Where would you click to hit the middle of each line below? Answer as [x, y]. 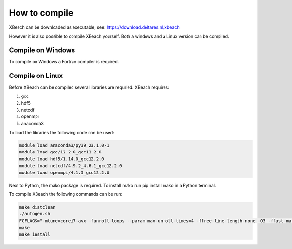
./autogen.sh [35, 214]
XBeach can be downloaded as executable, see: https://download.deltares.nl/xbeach [94, 27]
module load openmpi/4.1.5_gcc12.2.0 [64, 172]
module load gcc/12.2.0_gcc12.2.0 [60, 152]
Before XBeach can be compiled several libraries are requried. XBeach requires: [89, 87]
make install [35, 234]
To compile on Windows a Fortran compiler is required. [64, 61]
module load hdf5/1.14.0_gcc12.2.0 [62, 159]
